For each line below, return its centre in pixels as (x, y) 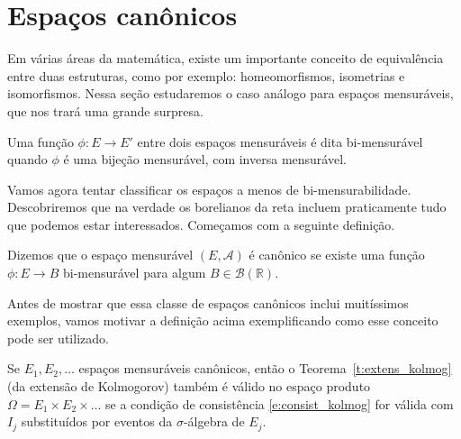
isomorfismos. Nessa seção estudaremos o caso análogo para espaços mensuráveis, (230, 93)
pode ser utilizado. (58, 338)
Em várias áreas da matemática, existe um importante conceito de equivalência (226, 58)
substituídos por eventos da (97, 421)
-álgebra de (214, 421)
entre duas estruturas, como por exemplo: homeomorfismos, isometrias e (206, 75)
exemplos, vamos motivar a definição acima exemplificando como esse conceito (223, 320)
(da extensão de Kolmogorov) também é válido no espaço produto (189, 386)
